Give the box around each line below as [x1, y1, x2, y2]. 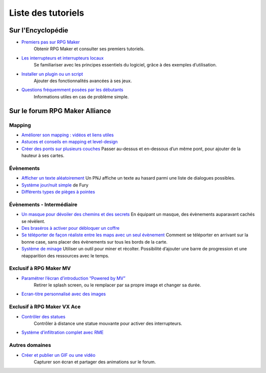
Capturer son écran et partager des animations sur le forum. [33, 359, 156, 365]
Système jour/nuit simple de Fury [21, 182, 89, 188]
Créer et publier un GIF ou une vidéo [21, 352, 96, 358]
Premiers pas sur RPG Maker [21, 39, 80, 45]
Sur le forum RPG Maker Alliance [9, 106, 111, 115]
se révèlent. [21, 218, 45, 224]
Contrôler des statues [21, 313, 66, 319]
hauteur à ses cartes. [21, 153, 65, 158]
